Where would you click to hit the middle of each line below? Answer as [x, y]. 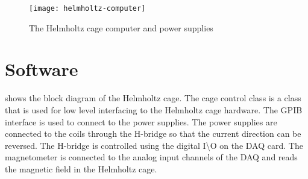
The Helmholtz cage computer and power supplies [121, 27]
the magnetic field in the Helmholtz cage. [81, 168]
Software [42, 69]
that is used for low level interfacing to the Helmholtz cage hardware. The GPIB [154, 109]
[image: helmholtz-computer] [87, 8]
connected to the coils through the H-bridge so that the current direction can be [153, 133]
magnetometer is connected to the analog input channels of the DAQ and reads [151, 157]
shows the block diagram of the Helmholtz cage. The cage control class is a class [153, 98]
